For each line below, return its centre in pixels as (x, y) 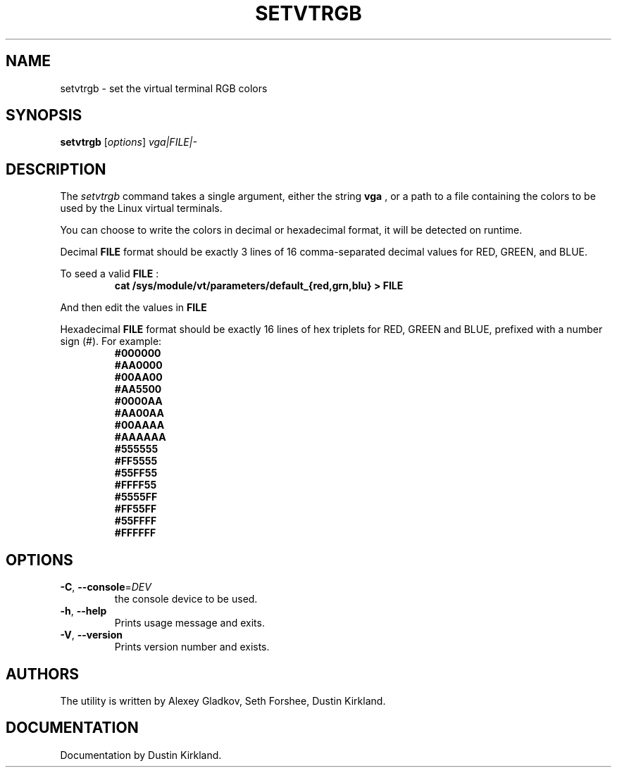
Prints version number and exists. (192, 647)
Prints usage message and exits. (189, 623)
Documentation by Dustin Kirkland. (141, 755)
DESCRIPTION (56, 169)
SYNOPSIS (44, 115)
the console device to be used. (186, 599)
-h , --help (83, 611)
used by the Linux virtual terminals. (141, 208)
